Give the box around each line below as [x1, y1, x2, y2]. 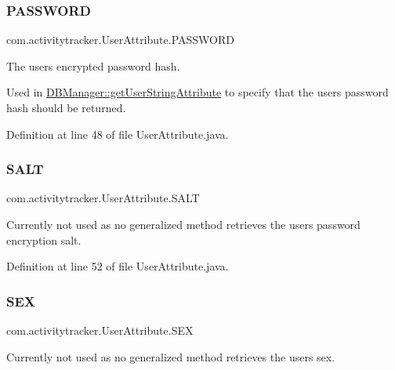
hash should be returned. [6, 100, 126, 115]
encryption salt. [6, 231, 82, 248]
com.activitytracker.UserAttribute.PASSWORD [6, 31, 234, 48]
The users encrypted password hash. [6, 57, 180, 74]
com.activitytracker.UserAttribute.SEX [6, 322, 194, 338]
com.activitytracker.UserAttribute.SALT [6, 190, 200, 206]
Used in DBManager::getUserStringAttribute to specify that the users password [6, 84, 389, 100]
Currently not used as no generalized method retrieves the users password [6, 216, 361, 232]
